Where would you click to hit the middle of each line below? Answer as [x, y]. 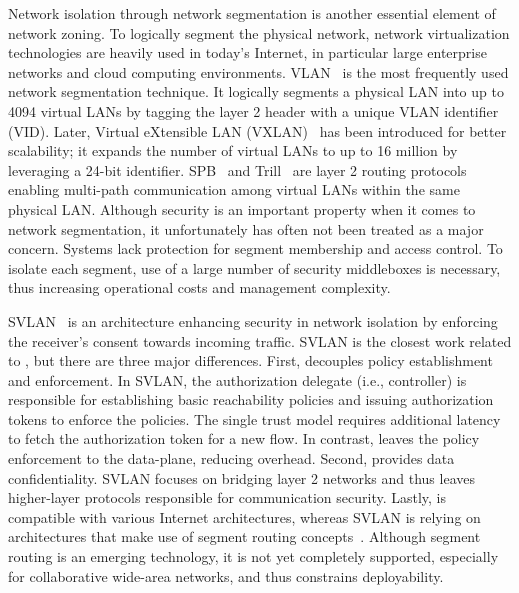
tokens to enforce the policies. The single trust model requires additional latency [254, 418]
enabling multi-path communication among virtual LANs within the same [234, 189]
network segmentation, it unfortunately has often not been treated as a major [246, 228]
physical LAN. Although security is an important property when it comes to [242, 208]
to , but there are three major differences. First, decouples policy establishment [250, 360]
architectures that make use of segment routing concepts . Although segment [244, 536]
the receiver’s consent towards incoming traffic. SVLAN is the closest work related [260, 340]
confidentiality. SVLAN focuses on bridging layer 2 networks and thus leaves [241, 477]
